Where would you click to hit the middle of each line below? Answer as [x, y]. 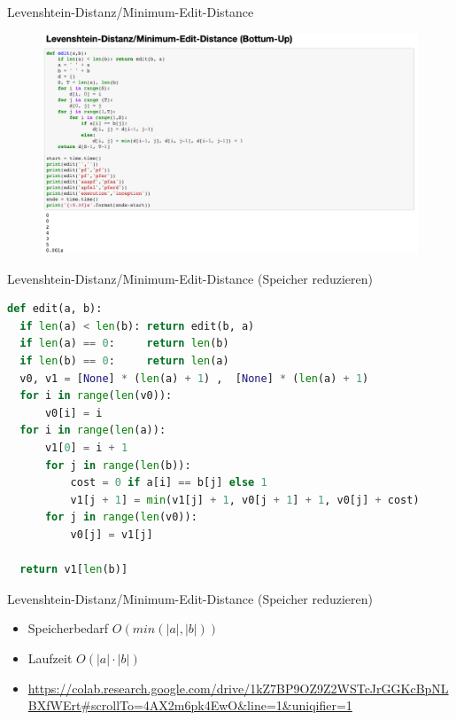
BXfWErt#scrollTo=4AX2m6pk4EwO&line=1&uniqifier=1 [190, 705]
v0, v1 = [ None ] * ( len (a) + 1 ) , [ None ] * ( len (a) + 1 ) [194, 378]
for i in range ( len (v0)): [96, 396]
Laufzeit [50, 657]
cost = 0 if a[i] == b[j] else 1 [169, 483]
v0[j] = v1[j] [112, 534]
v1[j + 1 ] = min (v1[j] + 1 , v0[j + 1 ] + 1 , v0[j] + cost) [245, 500]
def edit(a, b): [55, 309]
